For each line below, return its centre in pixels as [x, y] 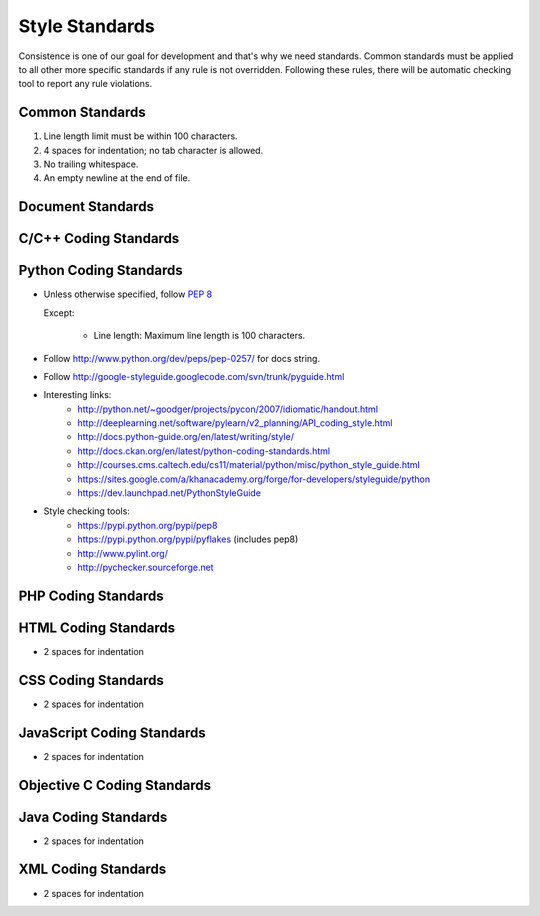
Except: [59, 312]
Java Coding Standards [93, 816]
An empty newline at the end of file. [117, 178]
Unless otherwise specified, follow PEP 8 [128, 294]
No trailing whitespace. [91, 164]
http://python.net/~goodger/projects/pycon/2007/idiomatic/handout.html [228, 409]
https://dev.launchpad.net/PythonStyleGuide [169, 493]
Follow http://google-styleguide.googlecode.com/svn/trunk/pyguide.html [194, 376]
